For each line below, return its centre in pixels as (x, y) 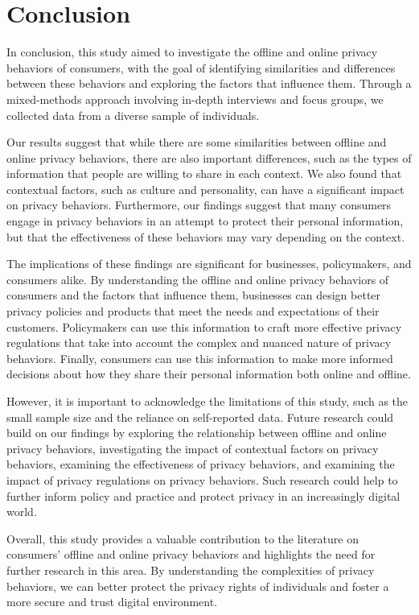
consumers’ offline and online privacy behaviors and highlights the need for (191, 554)
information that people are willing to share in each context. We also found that (204, 173)
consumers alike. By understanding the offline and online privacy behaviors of (198, 279)
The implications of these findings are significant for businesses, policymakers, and (209, 264)
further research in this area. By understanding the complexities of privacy (191, 570)
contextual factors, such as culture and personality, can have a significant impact (205, 189)
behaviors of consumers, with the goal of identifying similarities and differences (201, 67)
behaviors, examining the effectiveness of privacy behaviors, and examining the (201, 464)
